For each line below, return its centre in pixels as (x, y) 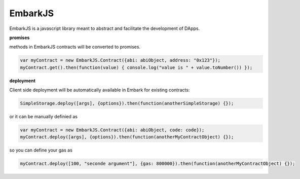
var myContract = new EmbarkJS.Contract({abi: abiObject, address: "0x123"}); (120, 60)
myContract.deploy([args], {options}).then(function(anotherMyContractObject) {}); (127, 137)
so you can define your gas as (41, 150)
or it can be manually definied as (44, 117)
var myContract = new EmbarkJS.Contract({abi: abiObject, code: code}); (112, 130)
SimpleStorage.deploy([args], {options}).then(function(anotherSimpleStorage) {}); (127, 103)
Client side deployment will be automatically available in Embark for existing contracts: (100, 90)
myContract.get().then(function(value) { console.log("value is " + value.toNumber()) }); (136, 67)
